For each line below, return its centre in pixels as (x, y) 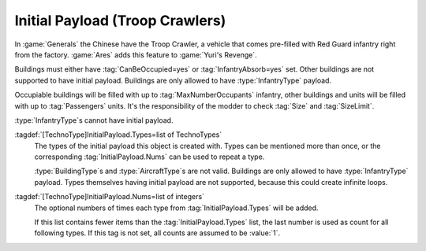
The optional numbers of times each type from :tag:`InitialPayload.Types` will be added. (176, 208)
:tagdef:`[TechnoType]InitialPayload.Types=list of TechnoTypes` (118, 135)
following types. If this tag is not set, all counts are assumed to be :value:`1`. (157, 233)
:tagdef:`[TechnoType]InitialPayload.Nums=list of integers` (110, 197)
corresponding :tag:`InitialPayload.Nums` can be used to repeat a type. (149, 157)
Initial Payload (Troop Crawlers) (120, 20)
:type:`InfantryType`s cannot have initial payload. (94, 120)
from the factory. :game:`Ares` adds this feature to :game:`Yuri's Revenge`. (136, 54)
